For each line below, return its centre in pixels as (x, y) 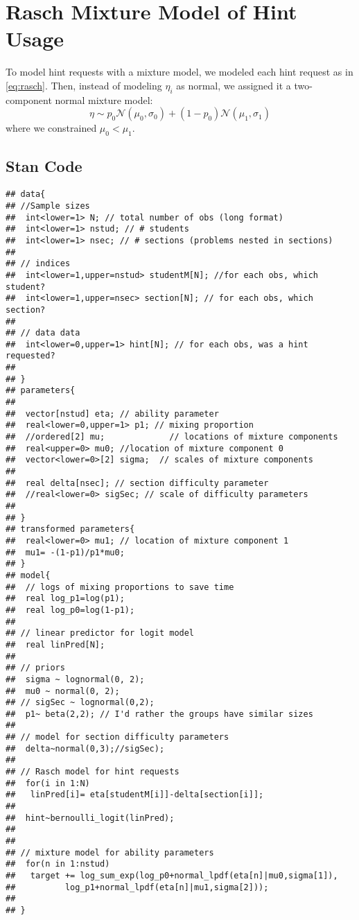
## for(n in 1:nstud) (58, 864)
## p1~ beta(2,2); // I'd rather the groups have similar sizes (159, 714)
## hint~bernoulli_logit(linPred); (90, 818)
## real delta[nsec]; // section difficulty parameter (137, 483)
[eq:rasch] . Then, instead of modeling (84, 85)
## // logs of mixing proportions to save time (120, 587)
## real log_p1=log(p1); (65, 599)
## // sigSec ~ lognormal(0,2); (80, 703)
